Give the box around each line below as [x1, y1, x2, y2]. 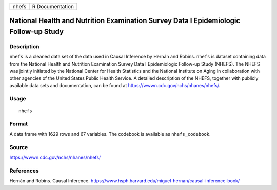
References [9, 167, 39, 174]
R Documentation [32, 3, 74, 10]
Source [9, 143, 28, 151]
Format [9, 120, 28, 128]
